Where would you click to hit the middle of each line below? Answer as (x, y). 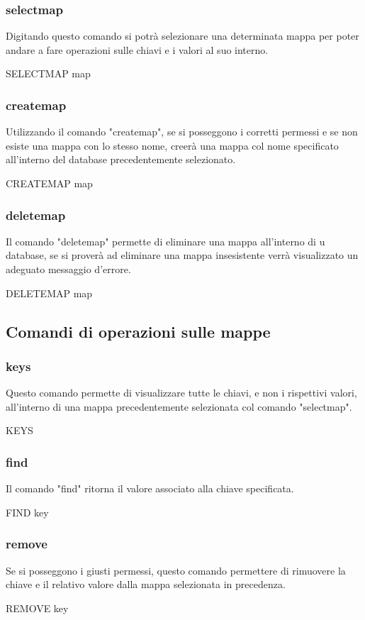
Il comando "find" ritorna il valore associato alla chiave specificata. (150, 488)
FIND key (27, 512)
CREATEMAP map (49, 183)
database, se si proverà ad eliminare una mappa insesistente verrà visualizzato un (182, 255)
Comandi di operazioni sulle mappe (138, 331)
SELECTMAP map (48, 73)
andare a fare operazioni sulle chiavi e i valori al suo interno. (137, 49)
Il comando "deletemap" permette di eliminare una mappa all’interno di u (165, 241)
